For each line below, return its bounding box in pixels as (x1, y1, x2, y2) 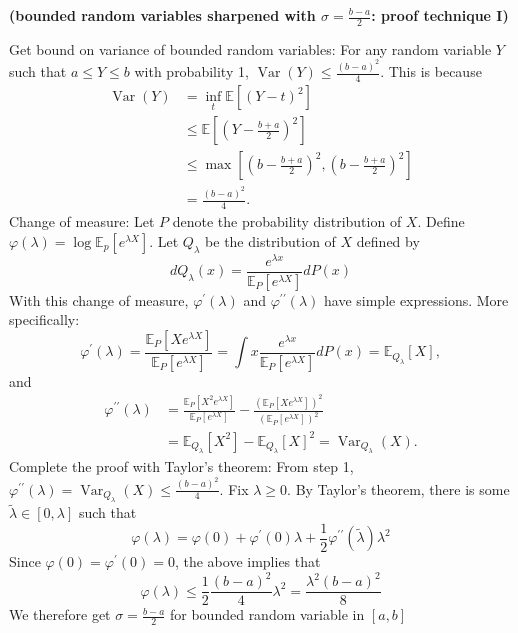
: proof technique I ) (371, 5, 509, 25)
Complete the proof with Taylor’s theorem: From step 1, (9, 456, 354, 477)
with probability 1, (134, 61, 249, 82)
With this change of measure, (9, 289, 189, 310)
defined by (356, 230, 420, 251)
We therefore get (9, 604, 111, 625)
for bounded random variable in (170, 604, 365, 625)
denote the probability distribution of (172, 211, 402, 232)
